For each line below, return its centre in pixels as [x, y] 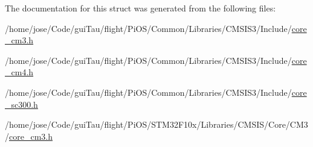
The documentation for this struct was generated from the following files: [140, 8]
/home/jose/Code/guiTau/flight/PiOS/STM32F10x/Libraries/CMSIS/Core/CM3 [156, 124]
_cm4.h [19, 72]
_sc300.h [21, 104]
